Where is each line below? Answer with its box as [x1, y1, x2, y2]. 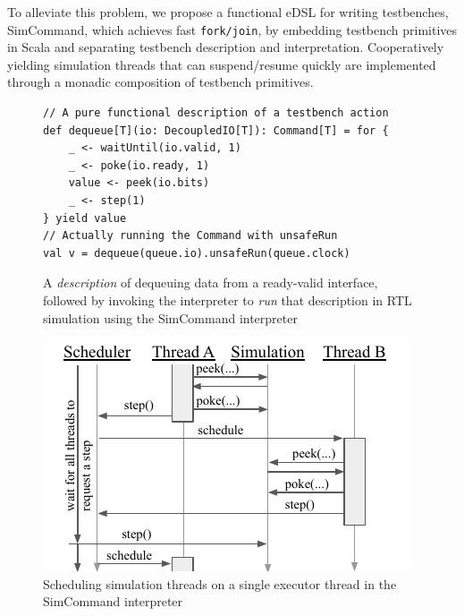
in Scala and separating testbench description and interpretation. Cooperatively [7, 38, 444, 56]
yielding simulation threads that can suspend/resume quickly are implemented [7, 55, 436, 73]
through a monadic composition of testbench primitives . [7, 73, 314, 91]
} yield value [43, 211, 127, 225]
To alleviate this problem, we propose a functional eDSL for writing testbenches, [7, 3, 449, 21]
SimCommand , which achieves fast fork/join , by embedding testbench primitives [7, 20, 458, 38]
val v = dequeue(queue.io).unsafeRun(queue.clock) [43, 246, 350, 260]
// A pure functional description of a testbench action [43, 107, 389, 120]
